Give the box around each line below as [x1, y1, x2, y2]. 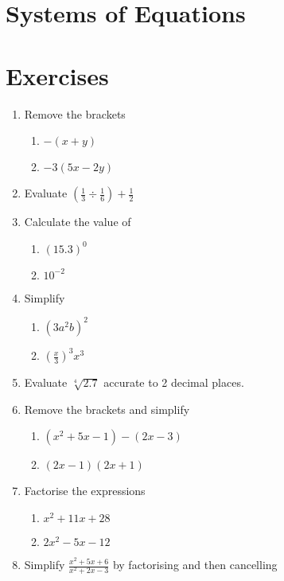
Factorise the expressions [24, 482, 146, 499]
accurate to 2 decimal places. [103, 374, 244, 391]
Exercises [6, 59, 109, 92]
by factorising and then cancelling [112, 556, 278, 573]
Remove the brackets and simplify [24, 400, 190, 417]
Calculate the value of [24, 213, 131, 230]
